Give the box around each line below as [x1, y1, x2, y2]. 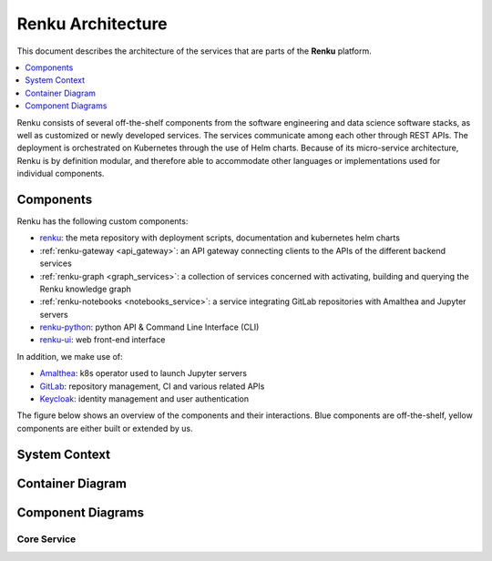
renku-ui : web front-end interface [39, 334, 166, 345]
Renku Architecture [16, 14, 168, 34]
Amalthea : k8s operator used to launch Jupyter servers [39, 368, 248, 379]
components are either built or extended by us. [16, 423, 193, 433]
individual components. [16, 168, 105, 179]
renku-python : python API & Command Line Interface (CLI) [39, 321, 260, 332]
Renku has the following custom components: [16, 215, 189, 227]
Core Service [16, 533, 77, 546]
